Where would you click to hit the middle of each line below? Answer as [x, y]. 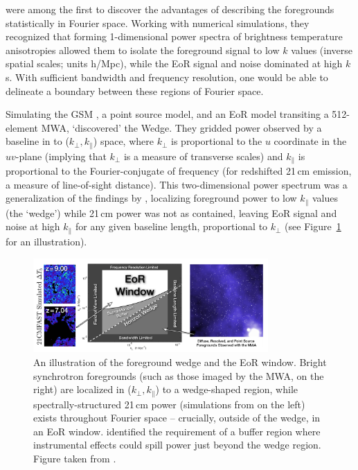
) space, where [123, 141]
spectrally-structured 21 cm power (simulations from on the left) [169, 404]
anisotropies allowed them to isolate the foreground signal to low [143, 50]
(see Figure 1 [313, 226]
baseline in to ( [37, 141]
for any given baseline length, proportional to [171, 226]
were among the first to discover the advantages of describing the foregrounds [170, 9]
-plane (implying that [61, 156]
